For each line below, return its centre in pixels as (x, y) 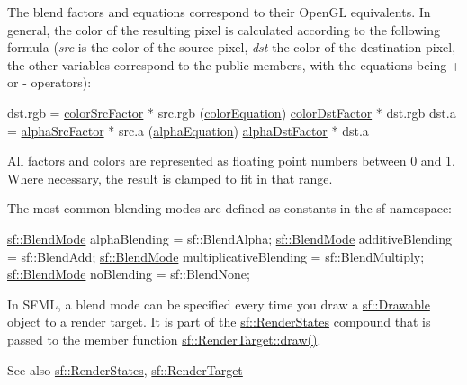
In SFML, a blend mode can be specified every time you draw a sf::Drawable (219, 304)
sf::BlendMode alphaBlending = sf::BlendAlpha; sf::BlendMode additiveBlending (230, 238)
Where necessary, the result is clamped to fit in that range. (170, 178)
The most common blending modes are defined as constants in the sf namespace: (230, 208)
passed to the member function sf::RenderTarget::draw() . (164, 339)
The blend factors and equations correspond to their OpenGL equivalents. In (219, 12)
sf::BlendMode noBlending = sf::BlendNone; (129, 274)
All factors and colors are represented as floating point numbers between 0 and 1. (231, 161)
